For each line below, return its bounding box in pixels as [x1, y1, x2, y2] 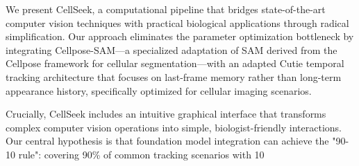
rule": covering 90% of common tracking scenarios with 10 [18, 147, 265, 161]
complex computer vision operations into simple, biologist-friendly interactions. [6, 120, 342, 134]
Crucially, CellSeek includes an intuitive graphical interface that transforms [6, 107, 326, 121]
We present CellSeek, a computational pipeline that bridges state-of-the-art [6, 2, 326, 16]
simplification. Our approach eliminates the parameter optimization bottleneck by [6, 29, 354, 44]
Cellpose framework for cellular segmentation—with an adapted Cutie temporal [6, 56, 344, 71]
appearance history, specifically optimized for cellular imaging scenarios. [6, 83, 312, 98]
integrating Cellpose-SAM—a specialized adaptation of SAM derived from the [6, 42, 337, 57]
